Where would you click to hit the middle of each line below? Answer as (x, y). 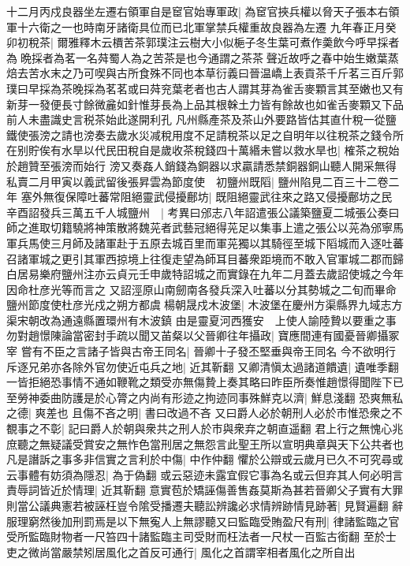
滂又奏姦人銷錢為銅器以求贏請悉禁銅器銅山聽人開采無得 (253, 165)
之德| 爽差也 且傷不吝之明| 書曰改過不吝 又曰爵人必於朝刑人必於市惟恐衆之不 (205, 413)
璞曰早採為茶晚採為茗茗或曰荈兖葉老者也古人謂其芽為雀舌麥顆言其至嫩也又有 (205, 88)
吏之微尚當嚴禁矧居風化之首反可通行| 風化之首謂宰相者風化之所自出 (181, 551)
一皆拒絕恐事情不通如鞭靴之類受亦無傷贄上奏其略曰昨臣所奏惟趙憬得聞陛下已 (205, 382)
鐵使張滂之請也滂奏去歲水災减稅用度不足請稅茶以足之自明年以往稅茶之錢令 (199, 134)
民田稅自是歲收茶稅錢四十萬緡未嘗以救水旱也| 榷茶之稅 (247, 150)
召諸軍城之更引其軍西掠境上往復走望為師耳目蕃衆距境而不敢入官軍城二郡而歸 (205, 258)
